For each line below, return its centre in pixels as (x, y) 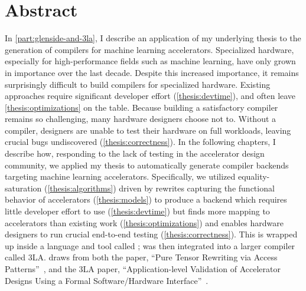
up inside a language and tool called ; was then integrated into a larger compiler (150, 245)
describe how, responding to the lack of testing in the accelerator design (135, 153)
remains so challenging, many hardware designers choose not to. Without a (141, 119)
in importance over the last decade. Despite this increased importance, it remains (152, 72)
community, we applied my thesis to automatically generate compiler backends (147, 165)
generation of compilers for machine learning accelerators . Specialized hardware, (149, 49)
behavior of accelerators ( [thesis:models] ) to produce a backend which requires (146, 199)
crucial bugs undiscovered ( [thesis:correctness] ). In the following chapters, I (140, 142)
